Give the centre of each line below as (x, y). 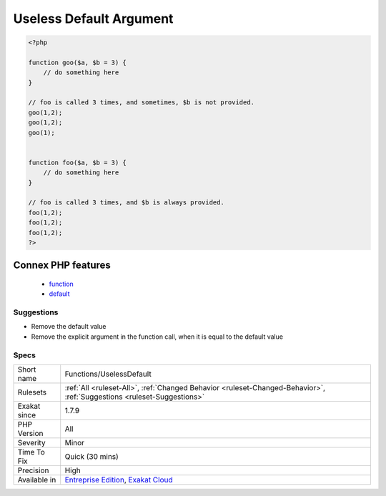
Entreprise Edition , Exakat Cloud (119, 480)
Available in (37, 480)
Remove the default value (69, 327)
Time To (31, 452)
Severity (31, 443)
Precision (33, 470)
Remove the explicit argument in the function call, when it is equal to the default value (157, 337)
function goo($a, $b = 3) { (77, 62)
